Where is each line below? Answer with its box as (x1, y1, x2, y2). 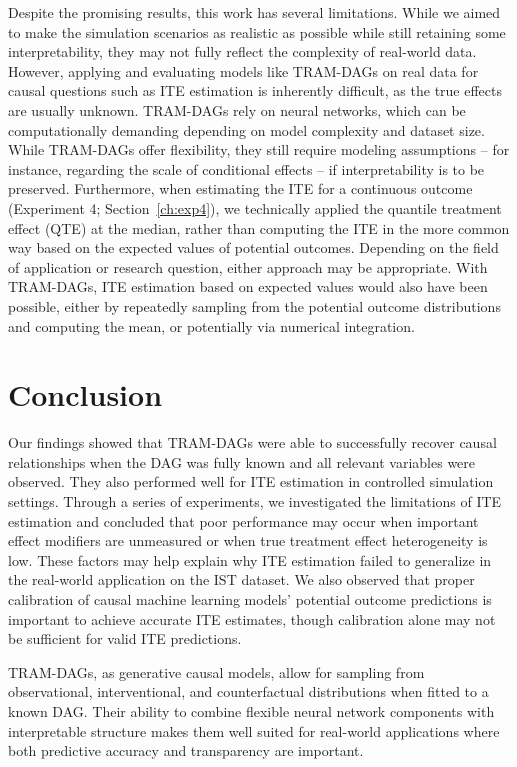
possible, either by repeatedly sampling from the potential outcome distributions (8, 295, 501, 316)
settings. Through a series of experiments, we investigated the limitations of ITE (8, 491, 502, 511)
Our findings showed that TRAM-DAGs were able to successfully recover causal (8, 432, 497, 453)
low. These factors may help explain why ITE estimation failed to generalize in (8, 549, 492, 570)
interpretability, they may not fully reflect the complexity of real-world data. (8, 41, 477, 62)
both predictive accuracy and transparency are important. (8, 740, 364, 761)
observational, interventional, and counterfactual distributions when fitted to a (8, 681, 489, 702)
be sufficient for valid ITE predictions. (8, 628, 242, 649)
